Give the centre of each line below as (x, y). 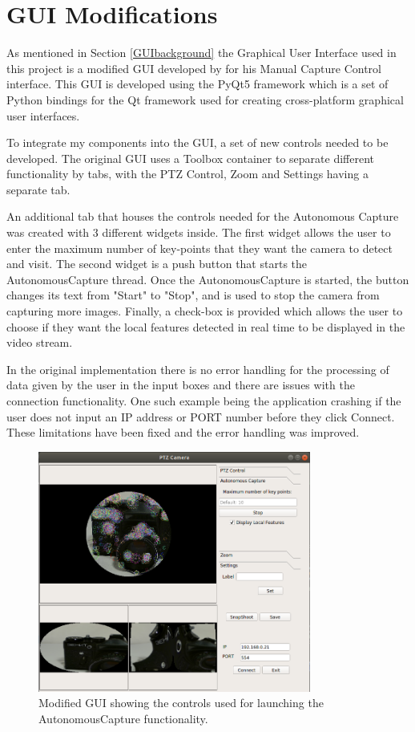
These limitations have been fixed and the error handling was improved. (183, 432)
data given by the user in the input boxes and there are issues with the (181, 385)
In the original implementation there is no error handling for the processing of (198, 369)
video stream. (40, 342)
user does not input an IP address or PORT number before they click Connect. (201, 416)
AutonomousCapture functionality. (123, 719)
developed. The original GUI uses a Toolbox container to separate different (190, 158)
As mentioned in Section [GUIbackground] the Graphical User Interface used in (201, 53)
